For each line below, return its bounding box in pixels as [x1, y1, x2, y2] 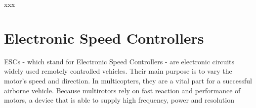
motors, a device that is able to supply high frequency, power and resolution [4, 95, 234, 105]
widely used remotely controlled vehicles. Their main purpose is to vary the [4, 66, 232, 76]
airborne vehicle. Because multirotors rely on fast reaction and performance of [4, 85, 241, 95]
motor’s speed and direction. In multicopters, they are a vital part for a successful [4, 75, 252, 85]
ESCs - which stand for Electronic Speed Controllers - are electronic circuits [4, 56, 235, 66]
